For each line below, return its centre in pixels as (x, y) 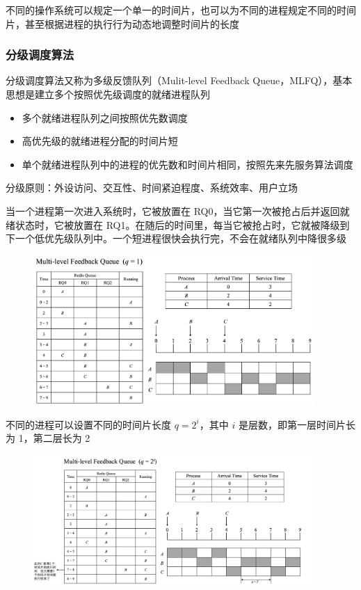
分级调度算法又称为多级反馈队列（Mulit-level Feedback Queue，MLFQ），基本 (179, 80)
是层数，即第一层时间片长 (297, 424)
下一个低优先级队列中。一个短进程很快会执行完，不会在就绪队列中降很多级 (176, 238)
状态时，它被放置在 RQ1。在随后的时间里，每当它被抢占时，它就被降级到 (182, 224)
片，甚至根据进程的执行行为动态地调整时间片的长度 (122, 23)
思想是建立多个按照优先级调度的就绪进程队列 (108, 94)
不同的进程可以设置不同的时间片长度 (88, 424)
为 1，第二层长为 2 (48, 438)
